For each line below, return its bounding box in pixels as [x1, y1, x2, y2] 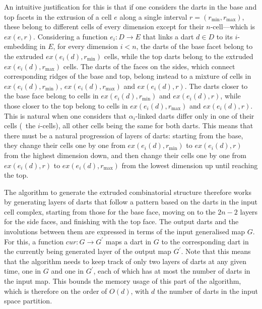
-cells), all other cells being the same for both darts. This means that [40, 120, 253, 131]
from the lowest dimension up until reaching [121, 160, 258, 170]
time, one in [4, 266, 41, 276]
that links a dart [143, 31, 194, 41]
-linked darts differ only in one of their [135, 110, 254, 121]
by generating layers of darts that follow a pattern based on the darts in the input [4, 196, 257, 207]
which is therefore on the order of [4, 285, 107, 296]
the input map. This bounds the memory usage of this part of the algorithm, [4, 276, 241, 286]
